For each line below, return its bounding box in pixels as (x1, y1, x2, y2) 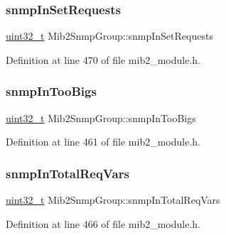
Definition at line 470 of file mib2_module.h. (6, 52, 201, 67)
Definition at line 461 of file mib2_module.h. (6, 134, 201, 149)
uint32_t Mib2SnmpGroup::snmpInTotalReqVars (6, 192, 220, 207)
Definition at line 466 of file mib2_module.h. (6, 216, 201, 231)
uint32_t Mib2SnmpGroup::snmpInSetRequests (6, 28, 213, 43)
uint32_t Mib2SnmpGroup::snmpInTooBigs (6, 110, 196, 125)
